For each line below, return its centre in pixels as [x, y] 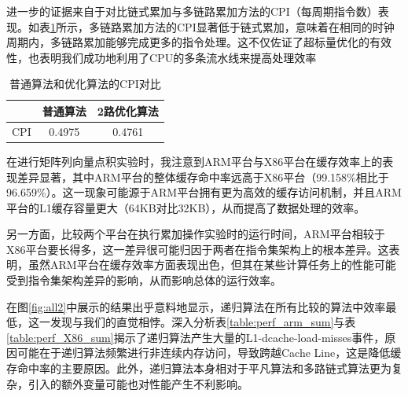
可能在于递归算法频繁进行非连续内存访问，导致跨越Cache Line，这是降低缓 [209, 353]
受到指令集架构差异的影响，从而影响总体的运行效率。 [144, 280]
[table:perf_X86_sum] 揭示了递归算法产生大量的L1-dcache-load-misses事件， [196, 337]
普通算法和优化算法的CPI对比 [85, 84]
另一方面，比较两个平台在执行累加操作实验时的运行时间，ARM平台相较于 [196, 234]
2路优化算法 [128, 110]
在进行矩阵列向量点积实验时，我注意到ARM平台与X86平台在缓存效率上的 [195, 161]
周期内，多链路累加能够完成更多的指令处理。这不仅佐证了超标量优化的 [188, 42]
